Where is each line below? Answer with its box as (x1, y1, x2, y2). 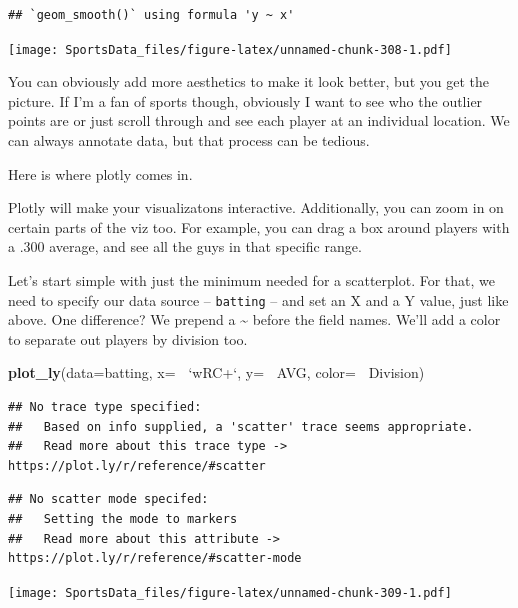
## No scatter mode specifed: (8, 492, 209, 507)
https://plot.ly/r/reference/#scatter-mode (8, 551, 302, 566)
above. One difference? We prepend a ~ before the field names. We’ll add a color (8, 309, 501, 330)
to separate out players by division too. (8, 328, 248, 349)
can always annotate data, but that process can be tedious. (8, 130, 370, 151)
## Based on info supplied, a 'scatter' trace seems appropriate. (8, 419, 474, 434)
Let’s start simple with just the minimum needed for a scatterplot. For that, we (8, 270, 496, 290)
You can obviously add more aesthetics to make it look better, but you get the (8, 71, 489, 92)
